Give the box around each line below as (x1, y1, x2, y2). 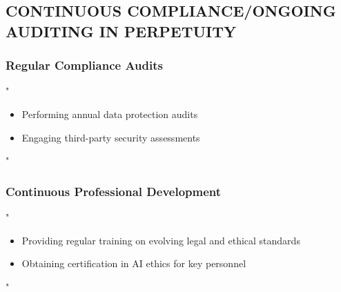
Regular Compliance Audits (6, 57, 163, 74)
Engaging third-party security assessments (21, 130, 200, 144)
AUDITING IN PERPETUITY (6, 20, 237, 41)
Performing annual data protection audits (21, 106, 198, 121)
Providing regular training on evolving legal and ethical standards (21, 233, 300, 247)
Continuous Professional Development (6, 182, 222, 199)
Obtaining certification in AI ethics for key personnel (21, 256, 246, 271)
